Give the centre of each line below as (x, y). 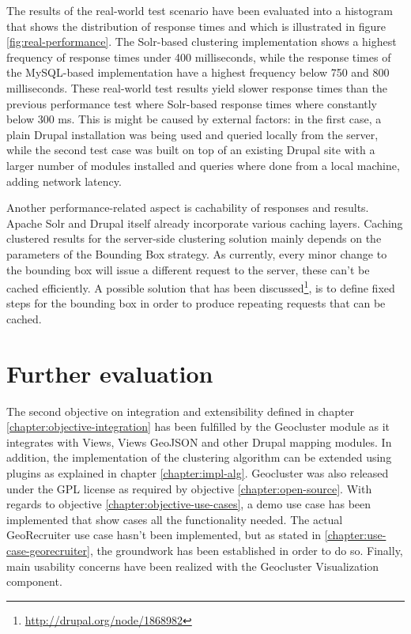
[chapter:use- (355, 535)
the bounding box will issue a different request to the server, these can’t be (188, 269)
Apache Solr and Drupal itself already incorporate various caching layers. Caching (205, 223)
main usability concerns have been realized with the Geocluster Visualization (193, 566)
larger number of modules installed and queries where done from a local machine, (203, 165)
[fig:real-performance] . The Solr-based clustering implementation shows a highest (202, 42)
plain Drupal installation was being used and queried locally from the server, (192, 134)
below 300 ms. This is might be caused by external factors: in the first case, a (194, 119)
